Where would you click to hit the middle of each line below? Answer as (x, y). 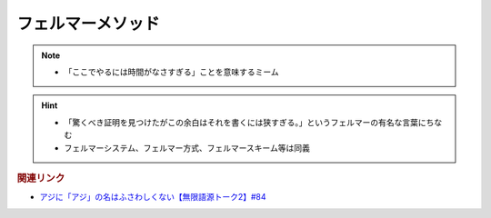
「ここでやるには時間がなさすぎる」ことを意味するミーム (171, 72)
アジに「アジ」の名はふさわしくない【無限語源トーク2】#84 (153, 197)
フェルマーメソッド (88, 24)
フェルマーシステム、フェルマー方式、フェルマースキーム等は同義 (187, 148)
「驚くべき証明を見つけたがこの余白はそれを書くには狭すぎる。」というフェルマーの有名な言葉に (245, 122)
